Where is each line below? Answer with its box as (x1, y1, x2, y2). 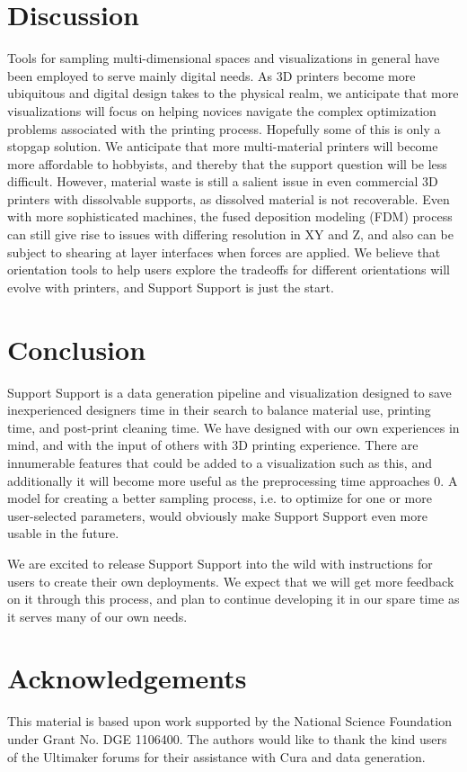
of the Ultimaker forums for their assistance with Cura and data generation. (7, 747, 426, 766)
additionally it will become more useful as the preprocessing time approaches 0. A (7, 471, 458, 489)
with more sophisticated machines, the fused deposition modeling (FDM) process (7, 207, 453, 226)
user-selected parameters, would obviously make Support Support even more (7, 506, 427, 525)
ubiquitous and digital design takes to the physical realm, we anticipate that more (7, 84, 459, 103)
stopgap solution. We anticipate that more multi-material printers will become (7, 137, 438, 156)
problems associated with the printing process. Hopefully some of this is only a (7, 119, 441, 138)
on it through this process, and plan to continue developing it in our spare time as (7, 589, 460, 608)
